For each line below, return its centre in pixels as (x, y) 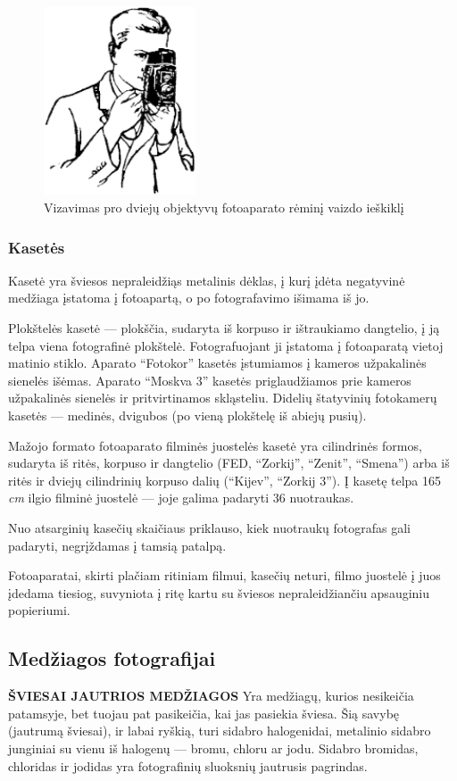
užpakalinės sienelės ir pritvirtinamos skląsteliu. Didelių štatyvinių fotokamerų (223, 398)
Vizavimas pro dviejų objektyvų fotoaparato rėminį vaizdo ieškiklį (224, 208)
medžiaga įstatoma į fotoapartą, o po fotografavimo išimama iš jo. (189, 298)
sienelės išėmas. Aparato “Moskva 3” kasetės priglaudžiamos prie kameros (210, 380)
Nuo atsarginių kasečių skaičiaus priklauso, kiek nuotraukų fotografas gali (210, 527)
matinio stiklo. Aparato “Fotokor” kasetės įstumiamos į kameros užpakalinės (217, 363)
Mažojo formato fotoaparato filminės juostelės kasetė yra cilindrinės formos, (215, 445)
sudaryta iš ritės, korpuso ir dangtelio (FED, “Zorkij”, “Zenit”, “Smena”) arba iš (229, 463)
